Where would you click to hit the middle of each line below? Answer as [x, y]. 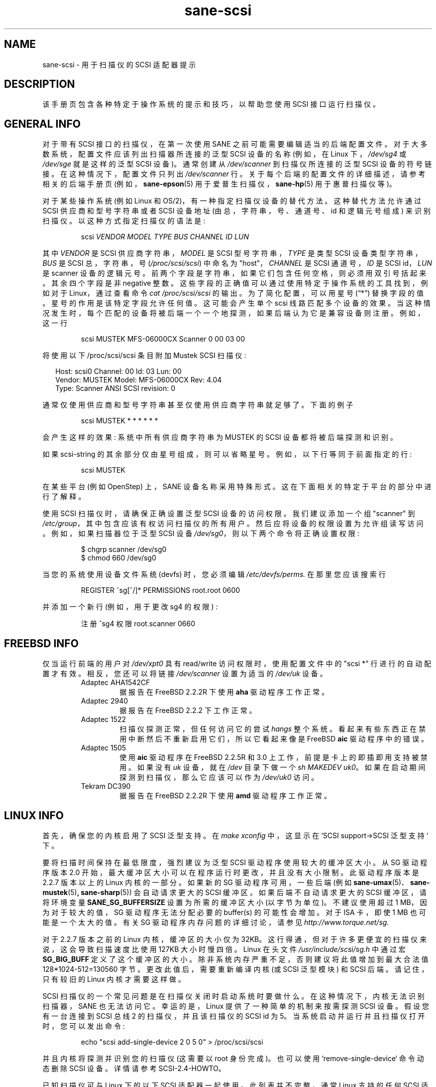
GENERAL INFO [43, 124]
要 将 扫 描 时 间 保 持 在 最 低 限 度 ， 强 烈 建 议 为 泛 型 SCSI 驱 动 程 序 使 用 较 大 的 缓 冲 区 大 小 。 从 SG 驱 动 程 [235, 862]
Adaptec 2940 [105, 701]
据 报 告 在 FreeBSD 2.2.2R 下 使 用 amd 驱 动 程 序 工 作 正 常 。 [225, 796]
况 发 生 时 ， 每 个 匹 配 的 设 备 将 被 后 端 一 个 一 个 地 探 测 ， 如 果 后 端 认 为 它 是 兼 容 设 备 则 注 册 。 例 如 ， [233, 313]
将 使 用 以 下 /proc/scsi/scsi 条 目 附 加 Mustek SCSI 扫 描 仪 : [144, 356]
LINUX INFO [34, 815]
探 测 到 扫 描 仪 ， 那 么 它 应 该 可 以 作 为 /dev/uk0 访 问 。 [219, 777]
